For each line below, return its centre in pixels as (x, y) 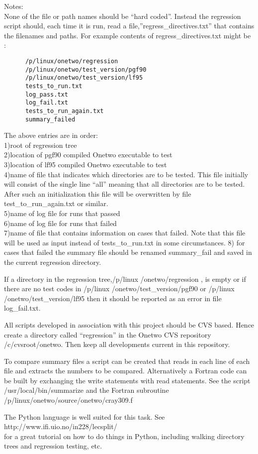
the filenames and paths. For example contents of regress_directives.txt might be (128, 35)
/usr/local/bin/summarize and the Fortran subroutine (86, 390)
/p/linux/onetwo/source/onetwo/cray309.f (68, 400)
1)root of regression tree (41, 145)
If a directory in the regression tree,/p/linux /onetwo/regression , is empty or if (125, 279)
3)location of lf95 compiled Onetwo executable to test (86, 164)
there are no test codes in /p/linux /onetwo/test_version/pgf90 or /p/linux (119, 288)
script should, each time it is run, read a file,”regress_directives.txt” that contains (129, 26)
